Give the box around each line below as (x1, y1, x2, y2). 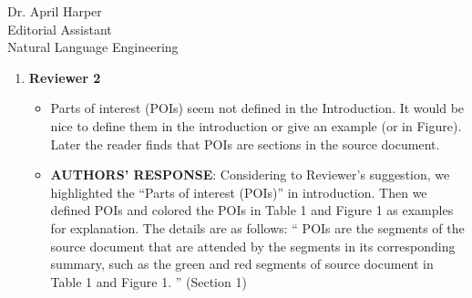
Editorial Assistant (7, 19, 112, 38)
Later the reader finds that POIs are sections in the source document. (50, 134, 440, 153)
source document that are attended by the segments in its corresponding (50, 236, 456, 255)
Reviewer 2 (28, 67, 101, 87)
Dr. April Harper (7, 2, 102, 20)
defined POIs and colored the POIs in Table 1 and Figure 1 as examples (50, 200, 454, 220)
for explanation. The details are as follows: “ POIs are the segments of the (50, 218, 465, 237)
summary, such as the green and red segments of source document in (50, 254, 434, 273)
